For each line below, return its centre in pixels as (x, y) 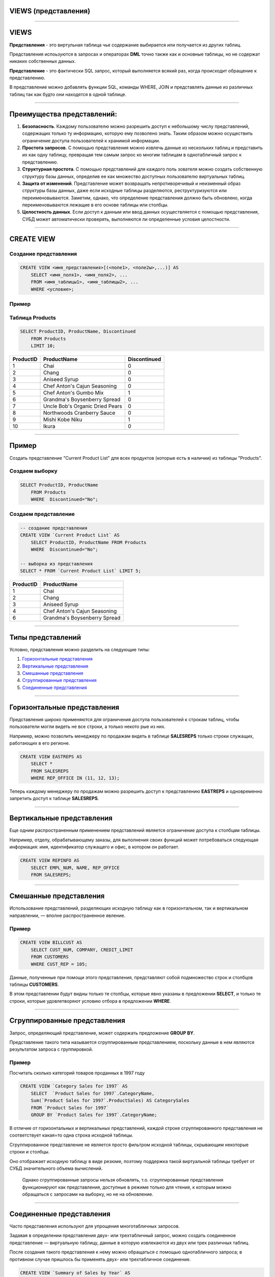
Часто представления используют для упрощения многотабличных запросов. (95, 1226)
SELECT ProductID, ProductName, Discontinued (78, 332)
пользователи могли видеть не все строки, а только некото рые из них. (87, 727)
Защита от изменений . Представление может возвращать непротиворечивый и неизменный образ (131, 183)
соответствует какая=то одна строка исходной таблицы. (71, 1135)
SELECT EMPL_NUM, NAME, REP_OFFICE (75, 868)
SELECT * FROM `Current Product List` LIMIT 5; (80, 571)
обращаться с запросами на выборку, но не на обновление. (88, 1194)
